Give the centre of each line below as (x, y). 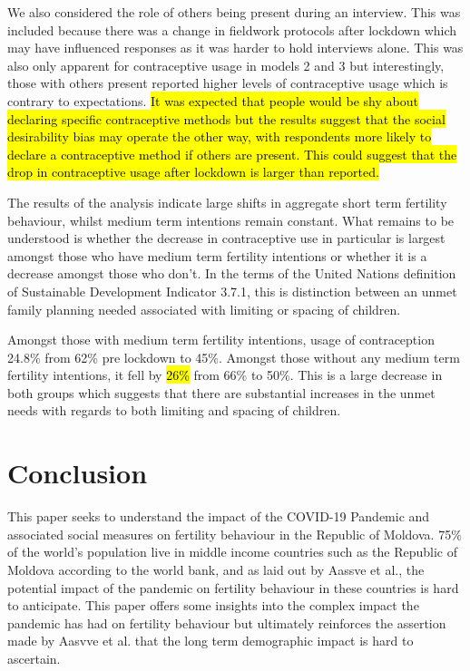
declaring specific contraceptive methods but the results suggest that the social (226, 118)
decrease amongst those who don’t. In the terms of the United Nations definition (232, 273)
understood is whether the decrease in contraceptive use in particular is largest (226, 238)
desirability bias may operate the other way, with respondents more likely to (220, 136)
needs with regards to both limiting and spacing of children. (174, 410)
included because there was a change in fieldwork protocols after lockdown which (232, 29)
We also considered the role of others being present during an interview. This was (234, 12)
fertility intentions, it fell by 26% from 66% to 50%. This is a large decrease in (225, 375)
